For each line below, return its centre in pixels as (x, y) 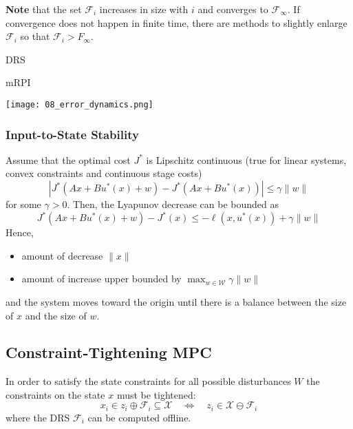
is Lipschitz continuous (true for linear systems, (246, 159)
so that (35, 36)
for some (23, 204)
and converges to (233, 9)
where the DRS (38, 417)
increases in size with (144, 9)
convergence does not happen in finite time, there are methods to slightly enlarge (176, 22)
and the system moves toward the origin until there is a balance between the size (176, 301)
